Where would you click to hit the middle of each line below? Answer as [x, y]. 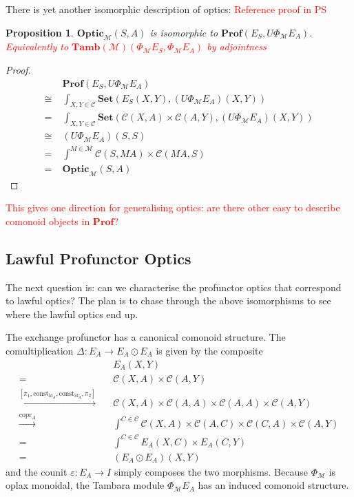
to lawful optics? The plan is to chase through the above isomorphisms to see [168, 300]
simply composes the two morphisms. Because [211, 471]
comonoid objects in [48, 221]
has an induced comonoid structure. [273, 485]
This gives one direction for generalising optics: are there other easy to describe [173, 208]
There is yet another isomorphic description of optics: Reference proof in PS [166, 9]
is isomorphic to [184, 32]
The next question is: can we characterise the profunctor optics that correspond [174, 287]
